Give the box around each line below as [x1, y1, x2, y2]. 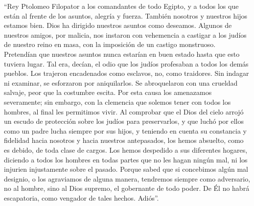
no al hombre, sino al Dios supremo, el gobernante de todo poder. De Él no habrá [4, 183, 250, 193]
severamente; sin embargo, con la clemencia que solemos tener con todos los [4, 96, 231, 107]
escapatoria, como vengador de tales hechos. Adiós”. [4, 192, 159, 203]
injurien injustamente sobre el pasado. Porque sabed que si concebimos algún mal [4, 164, 248, 174]
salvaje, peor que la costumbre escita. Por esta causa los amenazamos [4, 87, 212, 97]
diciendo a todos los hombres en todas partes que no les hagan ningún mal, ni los [4, 154, 248, 164]
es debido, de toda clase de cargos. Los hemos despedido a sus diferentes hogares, [4, 144, 248, 155]
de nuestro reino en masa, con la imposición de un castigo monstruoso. [4, 39, 216, 49]
